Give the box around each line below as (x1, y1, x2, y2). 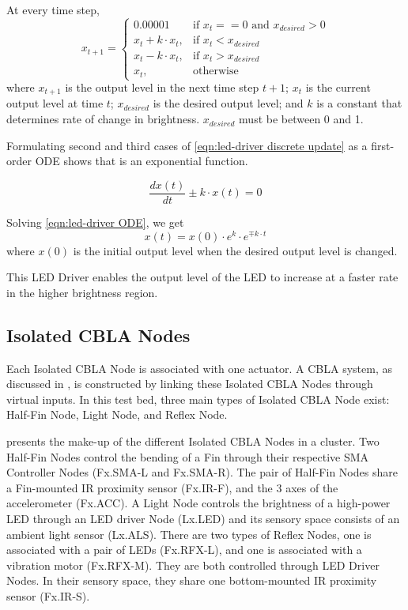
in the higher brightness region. (6, 284, 158, 300)
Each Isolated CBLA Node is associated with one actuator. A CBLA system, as (6, 360, 392, 376)
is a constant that (316, 95, 402, 111)
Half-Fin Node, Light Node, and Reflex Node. (6, 406, 228, 423)
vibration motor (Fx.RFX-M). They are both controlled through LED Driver (6, 556, 380, 573)
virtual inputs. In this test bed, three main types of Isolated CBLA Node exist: (6, 390, 390, 407)
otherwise (193, 66, 239, 77)
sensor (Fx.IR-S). (6, 587, 90, 604)
